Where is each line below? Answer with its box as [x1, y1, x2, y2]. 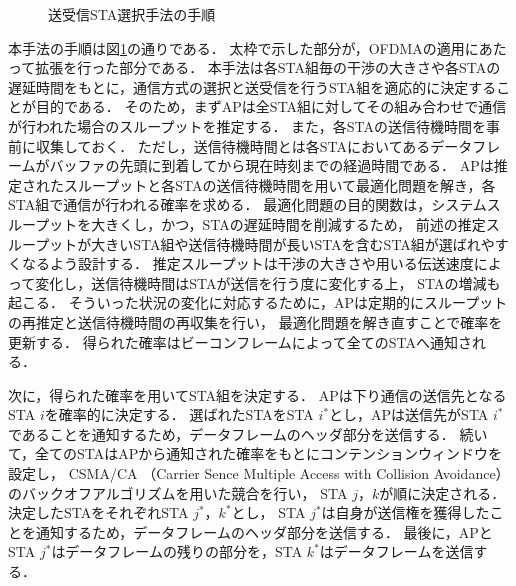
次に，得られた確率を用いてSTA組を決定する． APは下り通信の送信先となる [8, 384, 507, 405]
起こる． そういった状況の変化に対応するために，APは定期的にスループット [8, 292, 508, 313]
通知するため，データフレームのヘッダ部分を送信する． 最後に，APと [35, 521, 493, 542]
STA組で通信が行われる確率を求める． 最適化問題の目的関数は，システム [8, 194, 487, 215]
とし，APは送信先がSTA [329, 404, 489, 425]
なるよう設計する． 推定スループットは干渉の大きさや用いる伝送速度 [21, 253, 474, 274]
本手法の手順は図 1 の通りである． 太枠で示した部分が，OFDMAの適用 [8, 37, 465, 58]
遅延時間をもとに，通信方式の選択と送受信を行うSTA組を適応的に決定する [8, 76, 497, 97]
